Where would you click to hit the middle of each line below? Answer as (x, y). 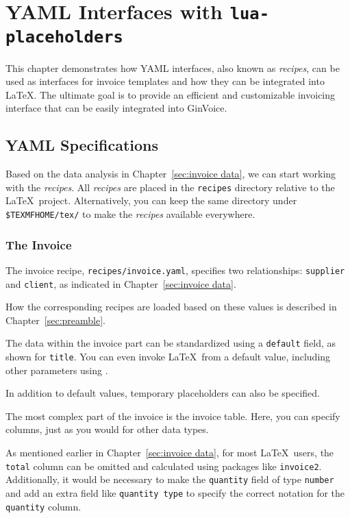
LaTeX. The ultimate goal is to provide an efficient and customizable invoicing (171, 94)
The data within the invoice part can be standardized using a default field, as (171, 343)
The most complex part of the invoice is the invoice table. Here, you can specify (173, 416)
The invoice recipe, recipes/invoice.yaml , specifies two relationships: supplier (175, 270)
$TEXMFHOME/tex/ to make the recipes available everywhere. (130, 213)
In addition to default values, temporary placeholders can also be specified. (163, 393)
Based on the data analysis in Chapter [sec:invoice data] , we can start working (171, 174)
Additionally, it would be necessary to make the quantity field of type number (170, 479)
